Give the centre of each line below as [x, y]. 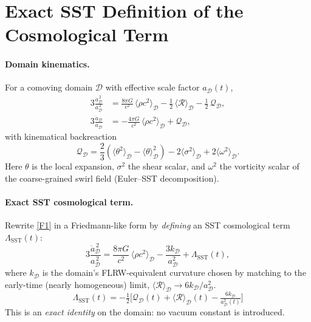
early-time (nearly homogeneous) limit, [77, 284]
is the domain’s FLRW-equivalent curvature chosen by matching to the [174, 272]
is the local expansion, [73, 166]
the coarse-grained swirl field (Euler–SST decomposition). [112, 178]
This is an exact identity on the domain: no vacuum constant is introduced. [145, 312]
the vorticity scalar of [259, 166]
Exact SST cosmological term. [69, 201]
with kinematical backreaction [61, 136]
